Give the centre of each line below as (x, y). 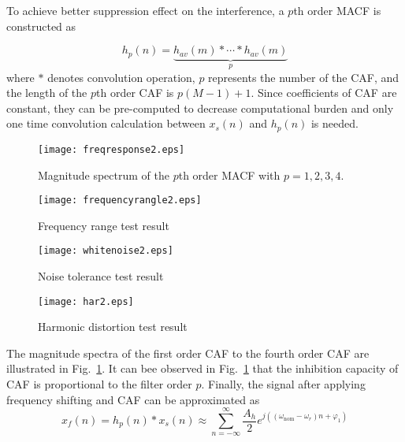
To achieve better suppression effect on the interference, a (145, 10)
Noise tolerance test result (101, 276)
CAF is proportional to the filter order (99, 384)
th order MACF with (229, 175)
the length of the (47, 93)
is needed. (334, 123)
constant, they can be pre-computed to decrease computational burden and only (200, 108)
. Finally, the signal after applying (283, 384)
